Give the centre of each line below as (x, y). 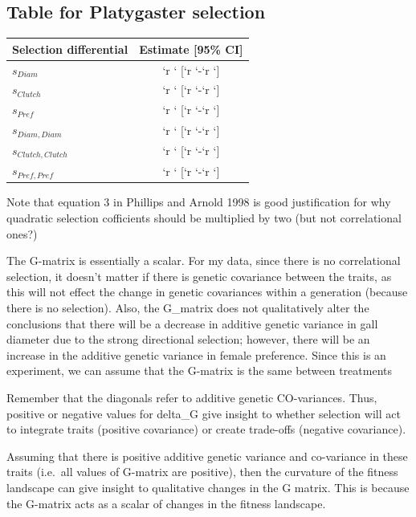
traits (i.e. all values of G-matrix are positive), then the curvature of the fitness (202, 472)
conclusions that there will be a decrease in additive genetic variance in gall (192, 323)
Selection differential (70, 49)
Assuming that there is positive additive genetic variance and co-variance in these (207, 456)
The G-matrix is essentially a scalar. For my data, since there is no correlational (204, 261)
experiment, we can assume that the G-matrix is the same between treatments (200, 370)
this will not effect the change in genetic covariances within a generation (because (207, 292)
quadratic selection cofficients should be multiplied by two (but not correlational (204, 218)
